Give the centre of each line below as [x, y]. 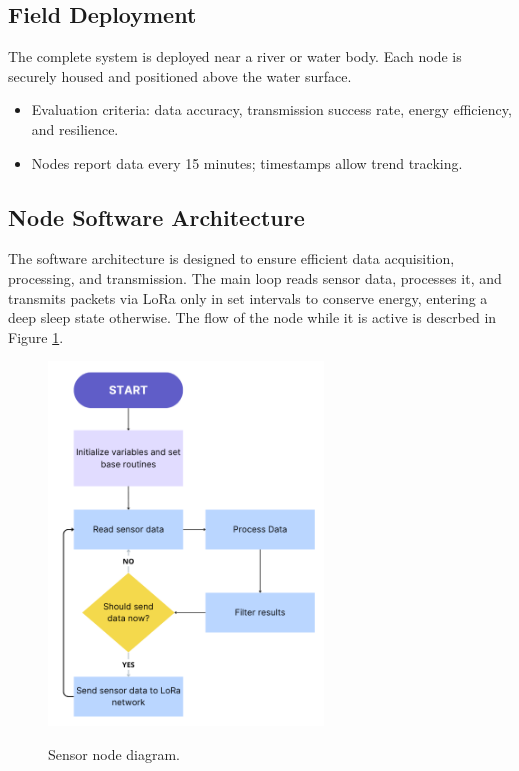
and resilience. [75, 128]
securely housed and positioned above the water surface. [180, 75]
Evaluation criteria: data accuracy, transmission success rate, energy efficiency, [271, 109]
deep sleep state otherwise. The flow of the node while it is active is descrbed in [252, 317]
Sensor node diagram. [114, 753]
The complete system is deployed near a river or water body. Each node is [235, 56]
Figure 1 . [36, 336]
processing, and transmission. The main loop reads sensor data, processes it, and [255, 277]
